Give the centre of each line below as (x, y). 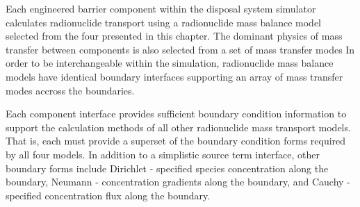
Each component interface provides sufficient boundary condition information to (176, 114)
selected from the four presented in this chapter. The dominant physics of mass (174, 36)
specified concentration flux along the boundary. (108, 195)
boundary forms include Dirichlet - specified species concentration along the (167, 168)
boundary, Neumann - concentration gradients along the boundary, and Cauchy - (178, 182)
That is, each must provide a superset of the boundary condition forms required (176, 141)
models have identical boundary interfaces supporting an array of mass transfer (174, 76)
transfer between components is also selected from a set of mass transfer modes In (180, 49)
